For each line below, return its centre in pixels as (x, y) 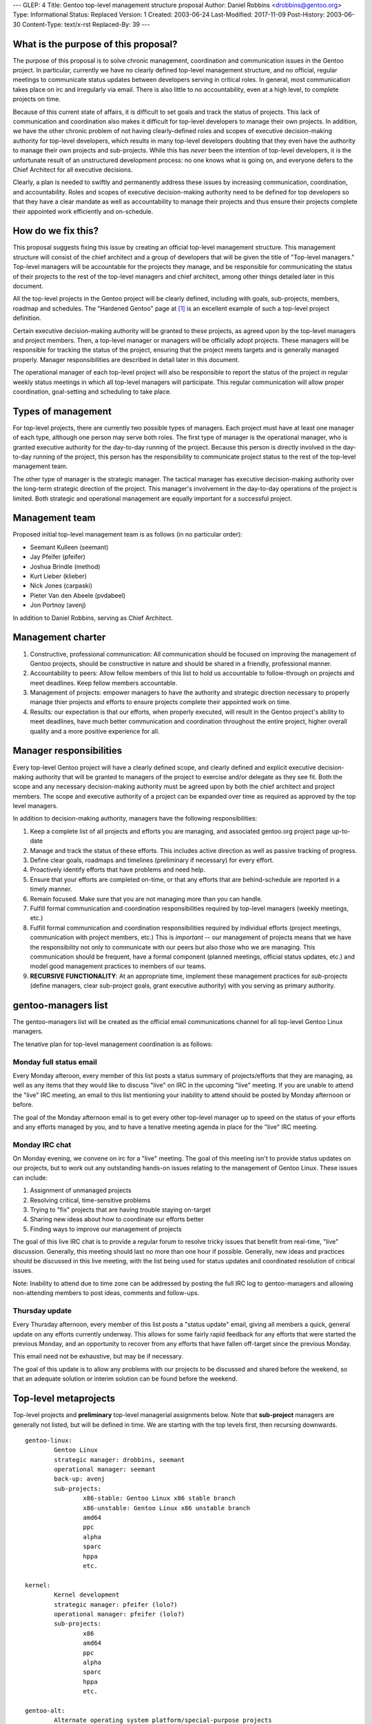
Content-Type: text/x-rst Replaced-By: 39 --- (86, 24)
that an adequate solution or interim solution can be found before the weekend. (125, 1379)
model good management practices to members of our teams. (118, 966)
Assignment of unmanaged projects (81, 1190)
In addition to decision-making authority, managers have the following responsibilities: (135, 819)
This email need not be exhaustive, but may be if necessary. (98, 1356)
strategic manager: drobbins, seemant (120, 1460)
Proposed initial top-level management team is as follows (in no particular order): (127, 534)
